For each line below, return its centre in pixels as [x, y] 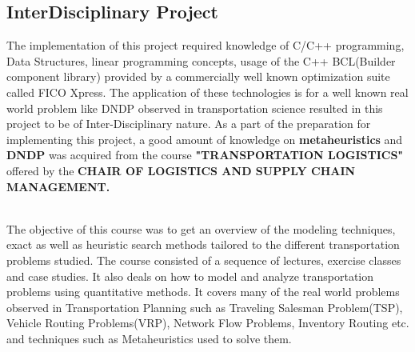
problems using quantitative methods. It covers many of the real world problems [203, 292]
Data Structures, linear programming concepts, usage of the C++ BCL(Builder [201, 60]
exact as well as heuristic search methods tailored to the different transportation [203, 244]
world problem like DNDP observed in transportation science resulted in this [195, 108]
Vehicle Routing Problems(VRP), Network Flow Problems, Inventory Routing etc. [208, 323]
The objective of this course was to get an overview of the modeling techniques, [201, 228]
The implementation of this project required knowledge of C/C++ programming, [206, 45]
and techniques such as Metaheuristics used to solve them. [149, 338]
